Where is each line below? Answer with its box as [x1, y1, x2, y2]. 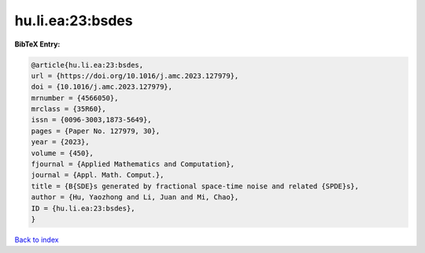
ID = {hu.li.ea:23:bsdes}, [31, 203, 135, 213]
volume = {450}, [31, 148, 94, 158]
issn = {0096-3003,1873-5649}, [31, 115, 153, 125]
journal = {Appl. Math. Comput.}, [31, 170, 164, 180]
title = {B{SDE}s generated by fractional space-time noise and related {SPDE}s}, [31, 181, 360, 191]
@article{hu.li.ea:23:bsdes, [31, 60, 144, 69]
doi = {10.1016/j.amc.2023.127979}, [31, 83, 173, 91]
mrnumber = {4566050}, [31, 93, 119, 102]
